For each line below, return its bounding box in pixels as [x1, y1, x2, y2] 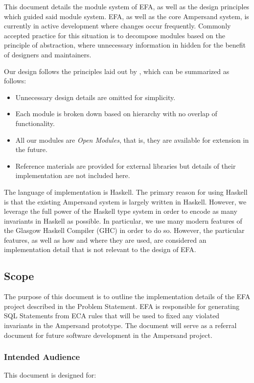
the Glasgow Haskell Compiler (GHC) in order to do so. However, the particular [4, 225, 245, 235]
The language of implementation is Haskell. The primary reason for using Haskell [4, 186, 248, 197]
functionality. [15, 118, 55, 128]
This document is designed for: [4, 370, 96, 380]
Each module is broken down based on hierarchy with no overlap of [15, 108, 217, 119]
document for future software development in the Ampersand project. [4, 330, 212, 340]
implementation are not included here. [15, 170, 130, 180]
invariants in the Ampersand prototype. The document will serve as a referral [4, 320, 237, 331]
